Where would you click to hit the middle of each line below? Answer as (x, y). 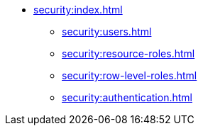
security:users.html (107, 32)
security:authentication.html (127, 97)
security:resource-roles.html (128, 53)
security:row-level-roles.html (130, 75)
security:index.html (78, 10)
